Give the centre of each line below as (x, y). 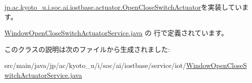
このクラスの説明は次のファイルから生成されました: (87, 49)
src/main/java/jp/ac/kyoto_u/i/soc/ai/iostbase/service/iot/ (96, 65)
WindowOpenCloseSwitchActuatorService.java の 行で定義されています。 (116, 33)
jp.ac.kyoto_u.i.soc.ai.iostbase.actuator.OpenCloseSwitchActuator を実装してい (123, 7)
